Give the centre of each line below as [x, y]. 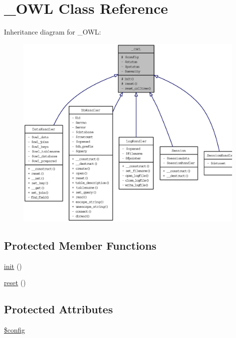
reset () [15, 282]
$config [15, 330]
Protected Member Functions [80, 245]
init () [13, 266]
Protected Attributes [59, 309]
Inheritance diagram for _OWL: [53, 32]
